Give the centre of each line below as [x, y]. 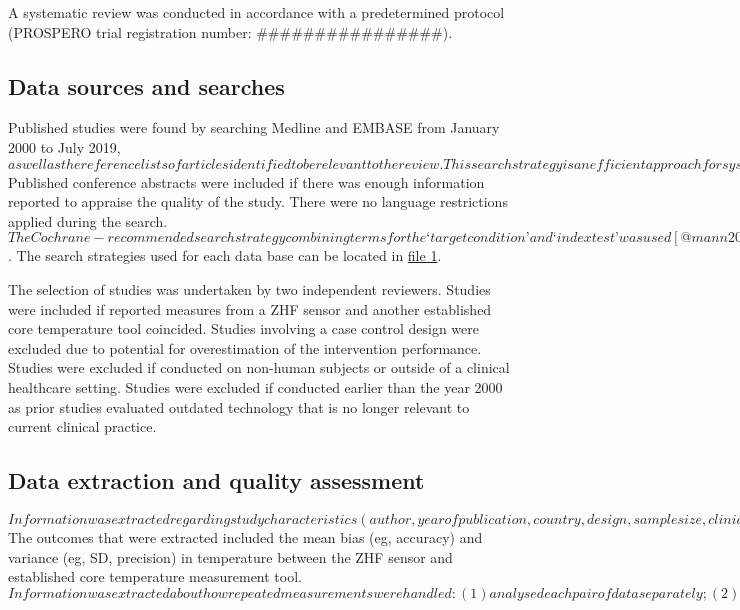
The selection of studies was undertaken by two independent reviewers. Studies [249, 288]
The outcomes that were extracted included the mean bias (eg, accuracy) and [245, 536]
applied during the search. [88, 220]
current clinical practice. [82, 426]
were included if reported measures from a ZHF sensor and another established [250, 308]
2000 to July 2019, [64, 146]
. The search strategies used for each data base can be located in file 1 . [225, 255]
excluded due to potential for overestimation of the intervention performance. [245, 347]
